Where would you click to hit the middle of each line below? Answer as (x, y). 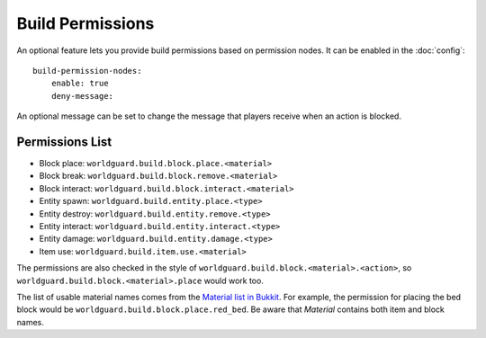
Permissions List (64, 142)
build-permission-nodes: (87, 71)
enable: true (80, 84)
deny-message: (82, 96)
